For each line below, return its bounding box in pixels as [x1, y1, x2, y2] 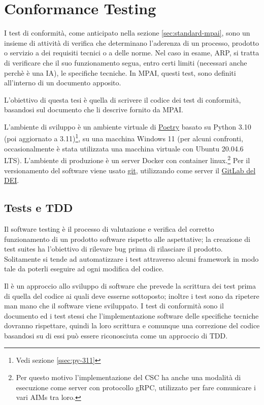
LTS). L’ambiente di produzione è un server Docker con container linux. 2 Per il [4, 153, 250, 165]
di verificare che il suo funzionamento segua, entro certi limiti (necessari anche [4, 57, 247, 68]
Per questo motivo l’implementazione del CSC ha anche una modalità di [16, 372, 241, 383]
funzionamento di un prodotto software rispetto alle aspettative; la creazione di [4, 233, 250, 244]
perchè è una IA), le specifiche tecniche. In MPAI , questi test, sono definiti [4, 67, 236, 78]
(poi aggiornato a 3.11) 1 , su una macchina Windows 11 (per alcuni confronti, [4, 132, 243, 144]
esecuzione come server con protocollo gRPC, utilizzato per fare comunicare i [16, 382, 256, 392]
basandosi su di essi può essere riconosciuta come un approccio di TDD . [4, 330, 228, 340]
